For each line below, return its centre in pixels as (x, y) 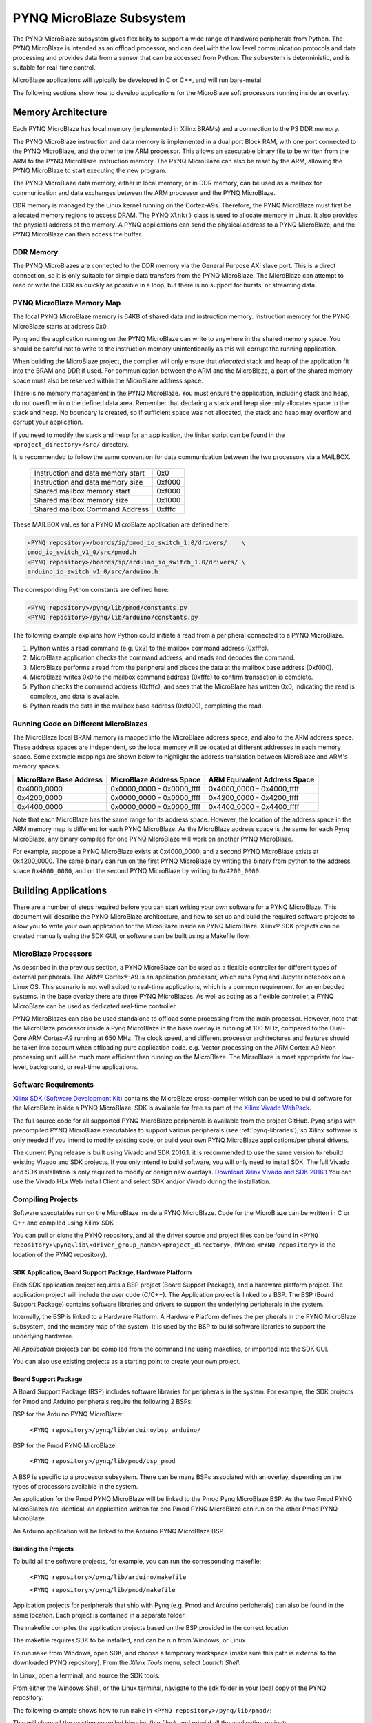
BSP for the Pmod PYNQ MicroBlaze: (65, 1445)
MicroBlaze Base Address (60, 779)
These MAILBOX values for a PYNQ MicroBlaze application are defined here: (121, 524)
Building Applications (60, 890)
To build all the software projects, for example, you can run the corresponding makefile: (137, 1562)
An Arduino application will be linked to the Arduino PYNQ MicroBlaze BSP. (119, 1531)
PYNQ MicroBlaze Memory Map (67, 303)
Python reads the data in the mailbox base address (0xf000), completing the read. (147, 706)
